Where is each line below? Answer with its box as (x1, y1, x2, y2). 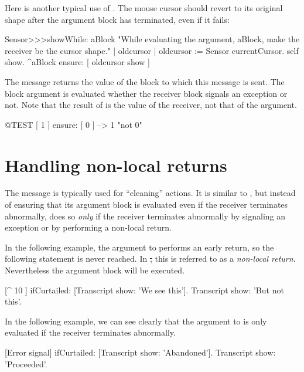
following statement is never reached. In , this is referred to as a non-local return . (5, 252, 296, 265)
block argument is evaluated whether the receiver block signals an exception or (5, 87, 288, 99)
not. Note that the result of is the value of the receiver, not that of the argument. (5, 99, 297, 111)
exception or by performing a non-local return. (5, 221, 172, 234)
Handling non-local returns (5, 153, 227, 177)
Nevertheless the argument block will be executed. (5, 264, 185, 276)
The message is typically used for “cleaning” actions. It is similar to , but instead (5, 187, 296, 199)
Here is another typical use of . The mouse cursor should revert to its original (5, 2, 283, 13)
